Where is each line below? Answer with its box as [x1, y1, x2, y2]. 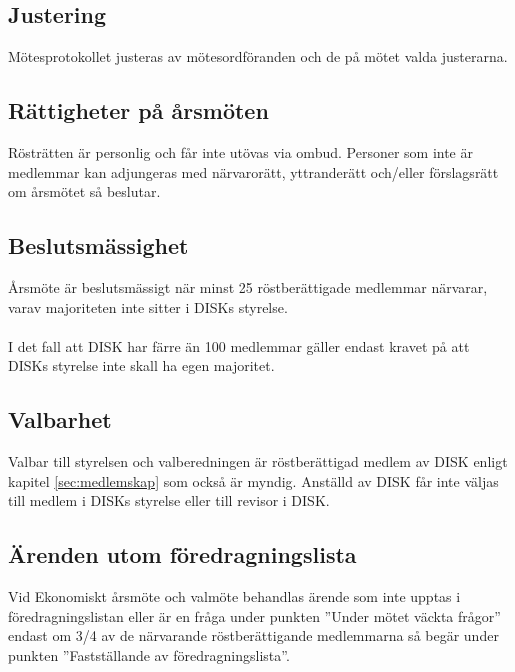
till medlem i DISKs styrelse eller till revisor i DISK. [8, 490, 330, 511]
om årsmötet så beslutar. [8, 181, 161, 202]
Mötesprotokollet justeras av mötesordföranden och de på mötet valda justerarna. [8, 46, 508, 67]
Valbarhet [8, 404, 112, 435]
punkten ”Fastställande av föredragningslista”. [8, 644, 290, 665]
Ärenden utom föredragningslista [8, 539, 357, 570]
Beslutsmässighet [8, 230, 189, 261]
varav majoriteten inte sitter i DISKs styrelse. [8, 296, 288, 317]
